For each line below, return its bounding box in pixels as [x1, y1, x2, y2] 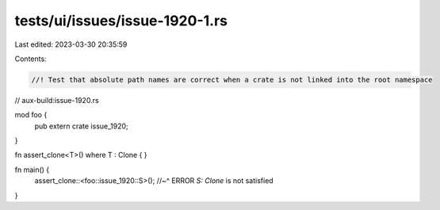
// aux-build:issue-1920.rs [14, 95, 99, 105]
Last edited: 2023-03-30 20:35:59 [14, 40, 128, 49]
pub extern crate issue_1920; [34, 121, 128, 131]
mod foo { [14, 110, 48, 120]
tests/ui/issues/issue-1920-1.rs [14, 12, 228, 29]
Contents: [14, 54, 47, 63]
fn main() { [14, 165, 50, 174]
